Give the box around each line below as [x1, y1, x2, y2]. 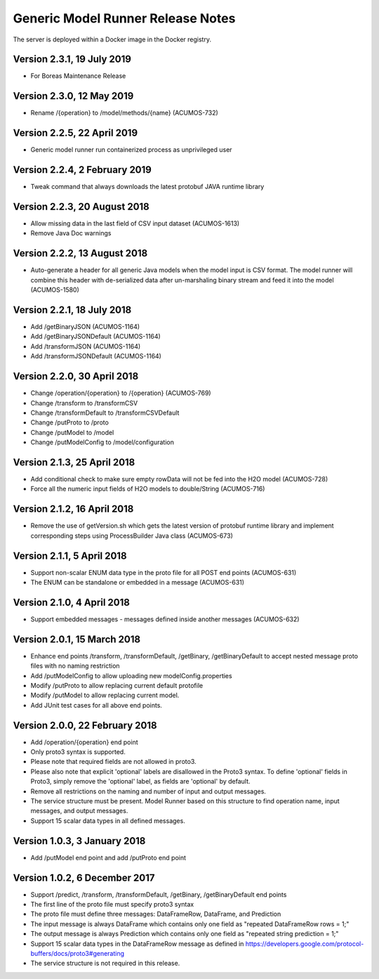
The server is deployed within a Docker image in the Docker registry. [13, 35, 212, 44]
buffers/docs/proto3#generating [30, 949, 125, 957]
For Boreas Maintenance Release [30, 72, 126, 80]
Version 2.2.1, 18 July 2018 [13, 304, 132, 316]
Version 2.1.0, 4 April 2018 [13, 596, 130, 608]
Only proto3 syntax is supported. [30, 748, 126, 756]
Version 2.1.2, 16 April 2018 [13, 503, 134, 515]
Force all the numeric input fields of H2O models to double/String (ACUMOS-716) [30, 485, 265, 493]
